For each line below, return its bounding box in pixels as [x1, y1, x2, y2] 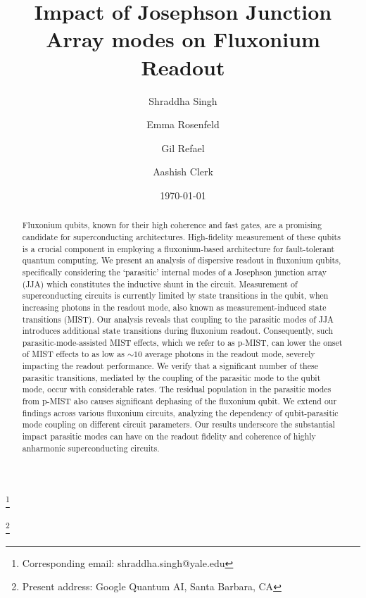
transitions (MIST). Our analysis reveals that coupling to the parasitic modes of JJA [22, 313, 334, 325]
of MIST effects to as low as [22, 348, 125, 360]
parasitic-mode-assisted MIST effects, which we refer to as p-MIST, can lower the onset [22, 336, 343, 348]
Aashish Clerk [153, 164, 213, 179]
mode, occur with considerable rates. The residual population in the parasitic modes [22, 383, 332, 395]
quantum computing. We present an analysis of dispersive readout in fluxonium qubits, [22, 254, 341, 266]
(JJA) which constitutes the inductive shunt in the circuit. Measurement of [22, 278, 298, 289]
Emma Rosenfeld [146, 117, 220, 132]
